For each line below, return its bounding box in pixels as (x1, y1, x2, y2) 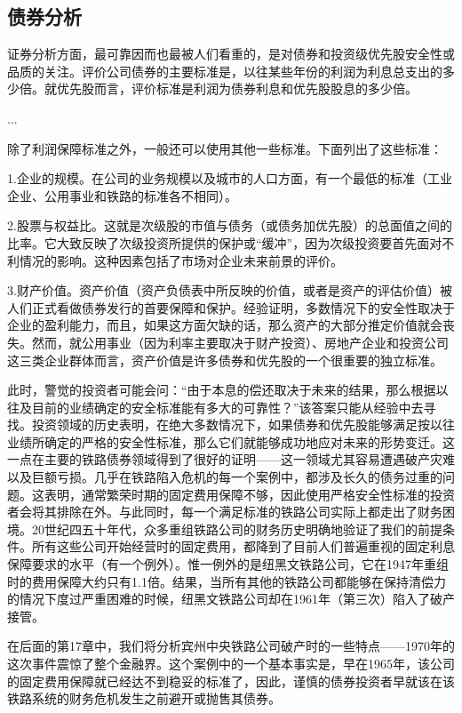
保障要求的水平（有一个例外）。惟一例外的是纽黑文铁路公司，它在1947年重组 (7, 555, 449, 573)
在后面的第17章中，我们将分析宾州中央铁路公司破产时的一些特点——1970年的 (7, 637, 455, 655)
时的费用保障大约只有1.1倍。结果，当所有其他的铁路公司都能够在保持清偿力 (7, 572, 446, 590)
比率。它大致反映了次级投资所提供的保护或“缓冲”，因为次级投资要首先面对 (7, 233, 442, 252)
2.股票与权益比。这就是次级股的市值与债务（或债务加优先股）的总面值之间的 (7, 216, 452, 235)
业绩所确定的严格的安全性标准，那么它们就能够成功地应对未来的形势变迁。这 (7, 432, 455, 451)
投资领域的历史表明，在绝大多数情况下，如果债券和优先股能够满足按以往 (31, 415, 455, 434)
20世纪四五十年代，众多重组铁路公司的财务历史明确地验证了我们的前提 (31, 519, 442, 538)
